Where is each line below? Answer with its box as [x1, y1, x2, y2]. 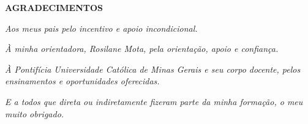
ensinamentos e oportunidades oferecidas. [5, 75, 160, 87]
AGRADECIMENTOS [5, 1, 103, 13]
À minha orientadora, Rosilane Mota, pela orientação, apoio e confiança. [5, 42, 279, 55]
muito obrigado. [5, 107, 64, 120]
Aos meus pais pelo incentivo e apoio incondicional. [5, 21, 198, 34]
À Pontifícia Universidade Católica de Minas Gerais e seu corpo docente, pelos [5, 62, 301, 75]
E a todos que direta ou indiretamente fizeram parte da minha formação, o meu [5, 95, 303, 108]
